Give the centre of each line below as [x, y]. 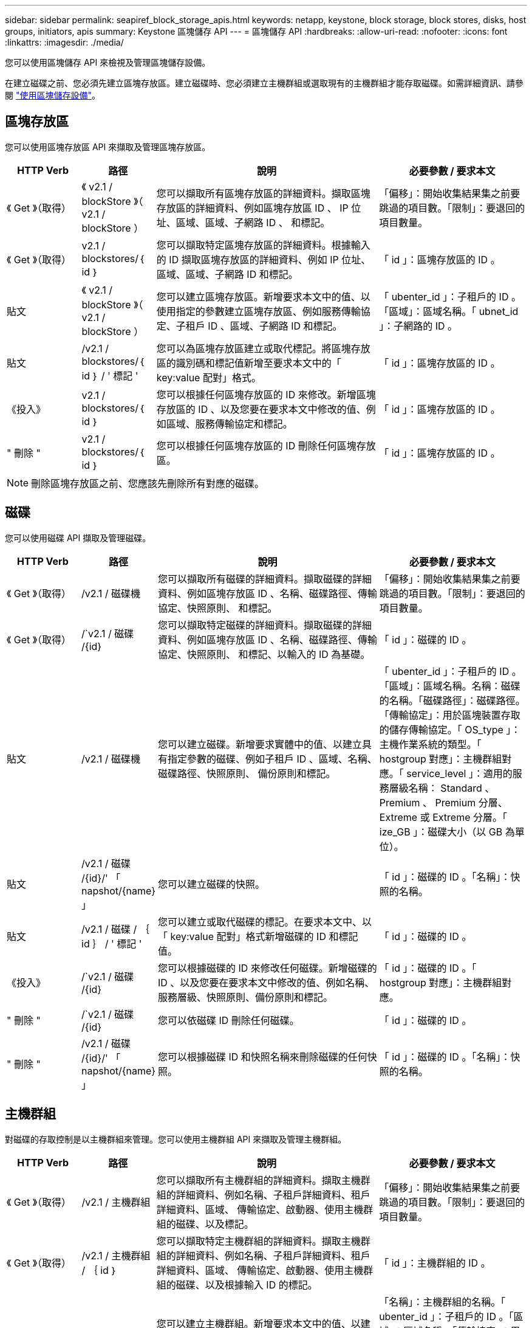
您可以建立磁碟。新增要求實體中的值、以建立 [260, 744]
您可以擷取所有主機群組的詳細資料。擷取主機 [258, 1180]
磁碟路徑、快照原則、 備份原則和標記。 [247, 773]
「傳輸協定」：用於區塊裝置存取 [450, 715]
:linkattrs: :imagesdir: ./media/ [64, 42]
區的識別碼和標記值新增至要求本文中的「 [249, 363]
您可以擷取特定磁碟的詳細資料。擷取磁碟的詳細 [265, 625]
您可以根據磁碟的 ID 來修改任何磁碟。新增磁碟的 [268, 968]
